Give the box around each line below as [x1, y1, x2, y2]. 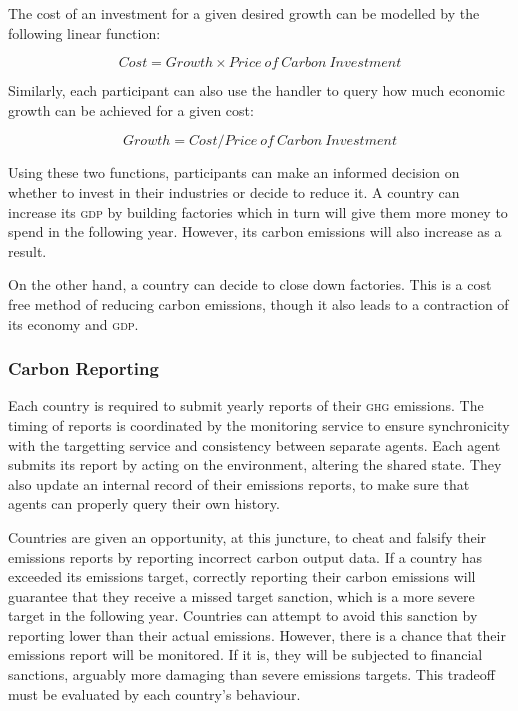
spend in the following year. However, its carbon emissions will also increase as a [8, 221, 502, 242]
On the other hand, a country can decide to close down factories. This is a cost [8, 274, 492, 295]
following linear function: [8, 22, 161, 43]
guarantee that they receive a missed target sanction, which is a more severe [8, 585, 475, 606]
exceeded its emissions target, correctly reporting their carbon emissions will [8, 566, 476, 587]
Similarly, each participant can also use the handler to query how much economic [8, 80, 505, 101]
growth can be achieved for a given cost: [8, 99, 254, 120]
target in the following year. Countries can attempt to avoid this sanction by [8, 605, 478, 626]
